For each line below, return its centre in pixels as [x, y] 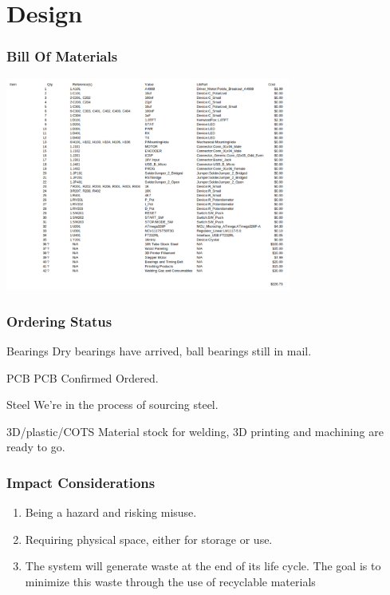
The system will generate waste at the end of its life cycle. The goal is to [203, 566]
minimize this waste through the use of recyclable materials [170, 581]
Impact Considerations [81, 482]
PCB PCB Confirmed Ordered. [83, 377]
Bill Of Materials [62, 56]
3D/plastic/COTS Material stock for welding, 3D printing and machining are [195, 431]
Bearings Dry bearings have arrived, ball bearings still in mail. [159, 350]
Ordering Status [59, 321]
